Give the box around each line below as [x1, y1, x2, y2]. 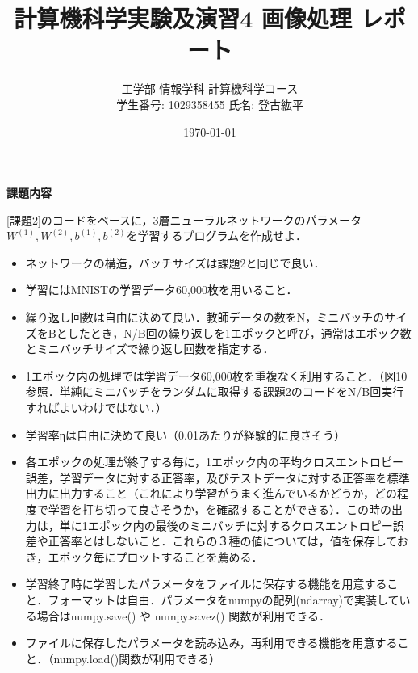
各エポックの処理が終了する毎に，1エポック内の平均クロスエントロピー [25, 453, 404, 470]
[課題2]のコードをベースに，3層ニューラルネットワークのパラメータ [6, 211, 362, 228]
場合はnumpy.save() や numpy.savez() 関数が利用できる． [36, 607, 330, 624]
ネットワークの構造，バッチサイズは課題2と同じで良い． [25, 254, 325, 271]
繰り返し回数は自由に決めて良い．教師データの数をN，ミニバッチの [25, 309, 385, 326]
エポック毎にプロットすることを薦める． [48, 548, 263, 565]
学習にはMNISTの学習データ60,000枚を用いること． [25, 281, 298, 298]
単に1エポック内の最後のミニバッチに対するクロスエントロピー [59, 516, 393, 533]
